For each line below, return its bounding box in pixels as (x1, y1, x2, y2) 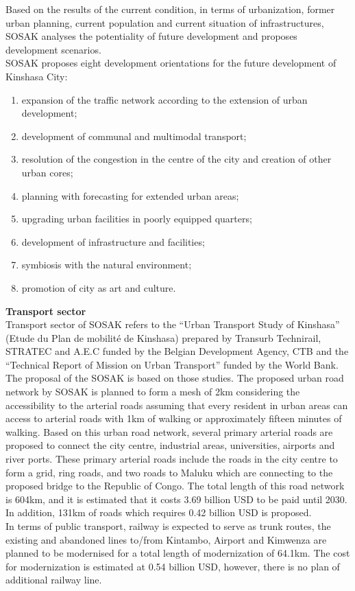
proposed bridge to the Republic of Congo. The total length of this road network (5, 478, 345, 493)
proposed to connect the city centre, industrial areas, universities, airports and (5, 438, 335, 452)
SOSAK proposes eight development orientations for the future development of (5, 56, 336, 70)
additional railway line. (5, 572, 102, 587)
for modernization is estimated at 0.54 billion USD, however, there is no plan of (5, 559, 340, 573)
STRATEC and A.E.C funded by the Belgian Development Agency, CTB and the (5, 344, 349, 358)
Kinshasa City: (5, 69, 68, 83)
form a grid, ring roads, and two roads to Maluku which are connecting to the (5, 465, 333, 479)
